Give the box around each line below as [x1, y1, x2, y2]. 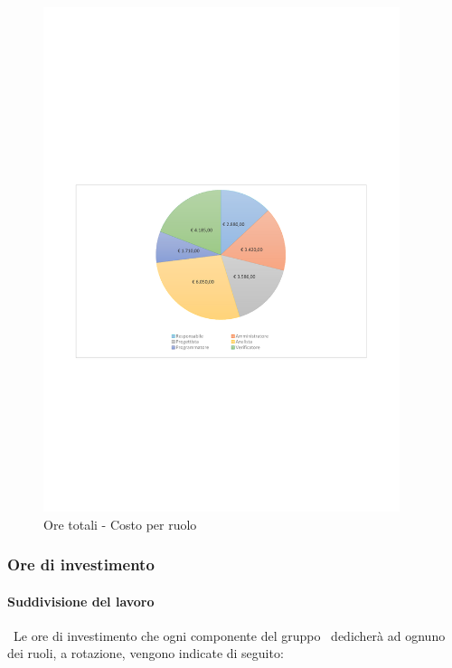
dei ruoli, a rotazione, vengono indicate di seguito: [7, 644, 284, 663]
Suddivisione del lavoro [7, 591, 155, 610]
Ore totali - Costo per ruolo [43, 514, 197, 533]
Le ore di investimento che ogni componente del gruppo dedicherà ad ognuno [13, 626, 446, 644]
